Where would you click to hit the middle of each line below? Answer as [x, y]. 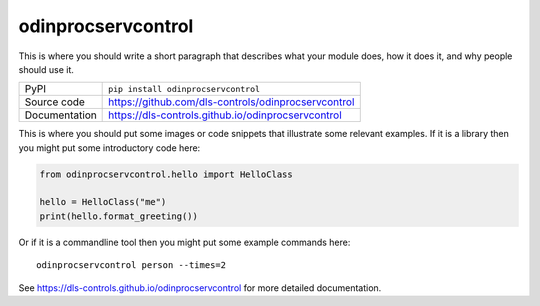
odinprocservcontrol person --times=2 [131, 265]
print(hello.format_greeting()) [119, 216]
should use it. [46, 69]
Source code [54, 102]
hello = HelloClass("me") [103, 202]
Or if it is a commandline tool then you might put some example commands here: [184, 242]
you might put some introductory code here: [109, 147]
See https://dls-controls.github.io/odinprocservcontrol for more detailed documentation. [200, 287]
